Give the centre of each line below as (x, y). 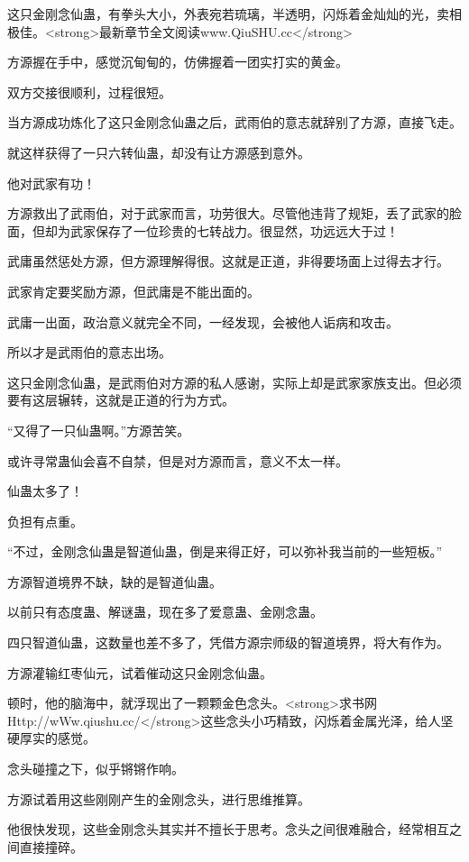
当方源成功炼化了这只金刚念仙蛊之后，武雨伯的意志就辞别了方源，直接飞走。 (234, 122)
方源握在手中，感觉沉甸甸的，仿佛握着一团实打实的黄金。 (178, 62)
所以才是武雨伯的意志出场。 (89, 352)
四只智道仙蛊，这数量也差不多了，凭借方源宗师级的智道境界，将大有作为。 (228, 642)
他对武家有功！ (51, 183)
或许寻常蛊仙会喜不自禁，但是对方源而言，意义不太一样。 (178, 460)
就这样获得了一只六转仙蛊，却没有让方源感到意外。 (159, 152)
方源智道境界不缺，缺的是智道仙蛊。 (115, 581)
